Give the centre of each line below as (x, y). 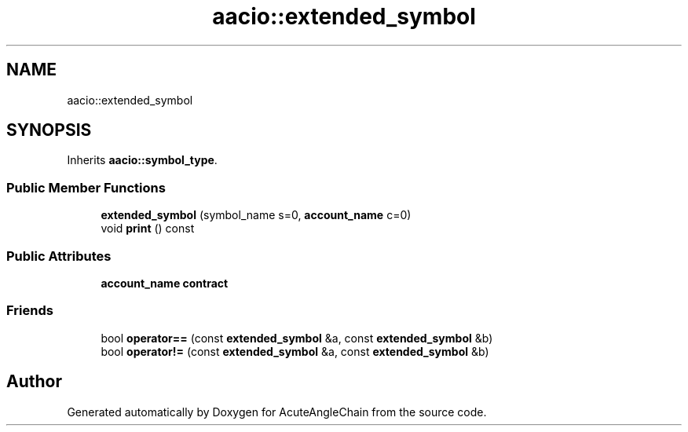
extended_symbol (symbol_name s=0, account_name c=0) (256, 215)
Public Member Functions (86, 187)
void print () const (148, 229)
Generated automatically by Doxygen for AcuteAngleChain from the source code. (277, 412)
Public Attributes (59, 256)
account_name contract (165, 283)
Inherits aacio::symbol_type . (142, 160)
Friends (30, 311)
